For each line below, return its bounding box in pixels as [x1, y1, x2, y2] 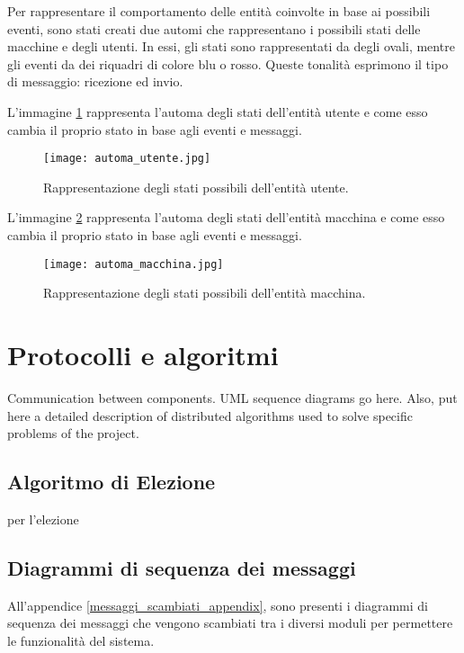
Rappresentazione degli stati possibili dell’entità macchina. [43, 283, 366, 302]
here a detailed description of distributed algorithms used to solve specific [7, 406, 413, 425]
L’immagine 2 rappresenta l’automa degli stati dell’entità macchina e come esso [7, 208, 445, 227]
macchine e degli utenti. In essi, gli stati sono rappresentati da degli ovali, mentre [7, 37, 455, 56]
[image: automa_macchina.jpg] [43, 257, 224, 271]
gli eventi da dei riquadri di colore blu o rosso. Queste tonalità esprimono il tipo [7, 54, 449, 73]
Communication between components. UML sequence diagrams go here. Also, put [7, 388, 458, 407]
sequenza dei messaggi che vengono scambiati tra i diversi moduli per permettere [7, 613, 453, 632]
